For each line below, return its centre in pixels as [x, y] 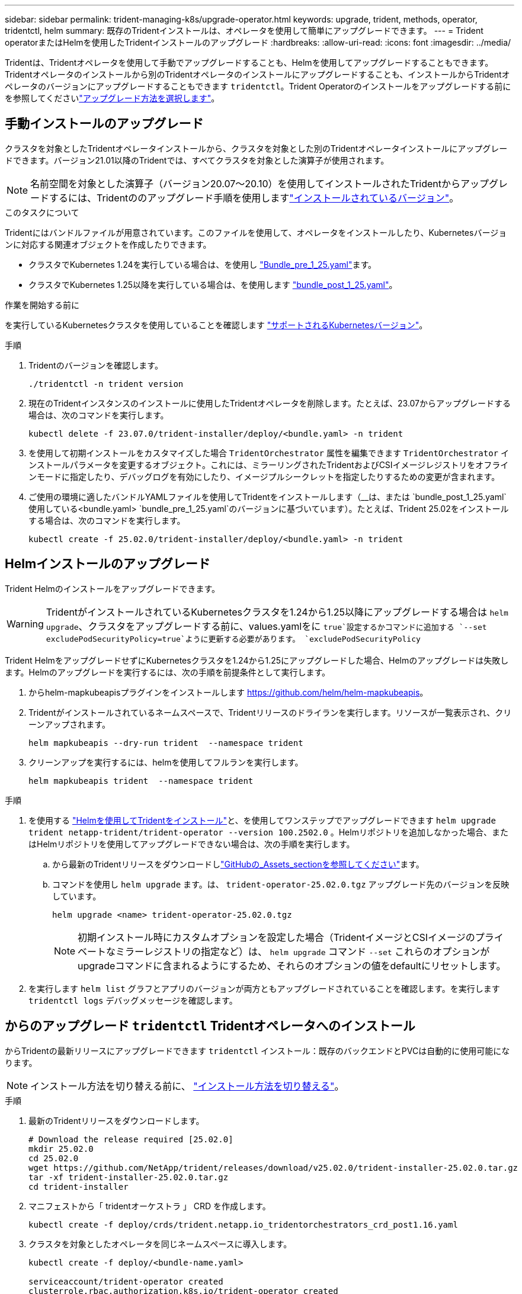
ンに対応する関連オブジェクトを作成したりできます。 [108, 244]
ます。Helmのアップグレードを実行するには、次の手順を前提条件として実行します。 [167, 672]
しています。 [77, 896]
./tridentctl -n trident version [106, 384]
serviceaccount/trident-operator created [126, 1281]
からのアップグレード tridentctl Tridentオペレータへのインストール [210, 1026]
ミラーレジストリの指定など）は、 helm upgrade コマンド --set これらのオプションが [303, 951]
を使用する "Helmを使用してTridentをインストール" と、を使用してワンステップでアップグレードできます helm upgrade [262, 820]
